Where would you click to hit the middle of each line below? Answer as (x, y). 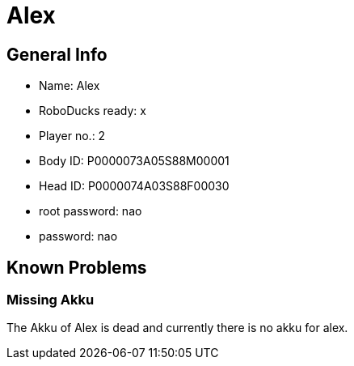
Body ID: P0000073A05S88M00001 (134, 161)
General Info (57, 54)
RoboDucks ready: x (93, 111)
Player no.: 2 (72, 136)
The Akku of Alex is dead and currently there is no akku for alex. (177, 328)
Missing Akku (51, 300)
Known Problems (77, 267)
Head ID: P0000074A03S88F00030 (134, 186)
